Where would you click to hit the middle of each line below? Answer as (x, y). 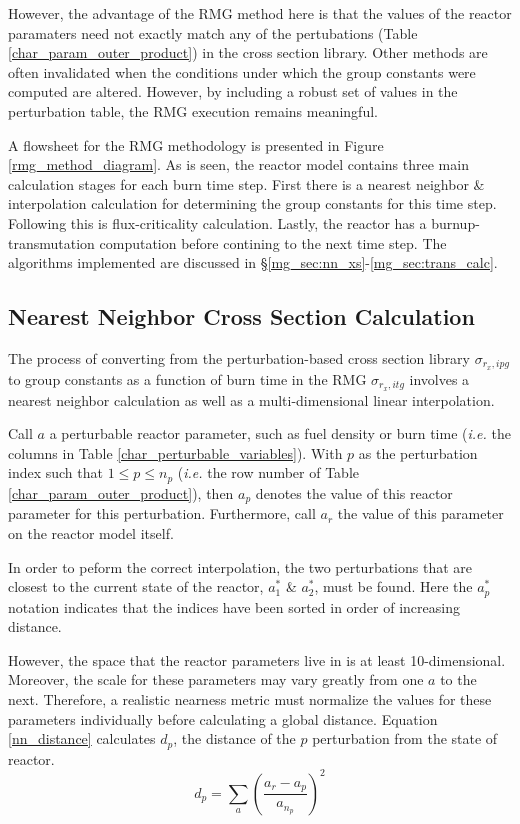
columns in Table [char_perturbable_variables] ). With (175, 452)
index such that (55, 472)
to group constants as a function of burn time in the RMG (187, 378)
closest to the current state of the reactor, (136, 586)
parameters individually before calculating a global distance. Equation (223, 718)
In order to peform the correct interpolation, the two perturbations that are (240, 566)
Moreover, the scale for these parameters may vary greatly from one (216, 679)
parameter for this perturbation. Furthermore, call (162, 513)
